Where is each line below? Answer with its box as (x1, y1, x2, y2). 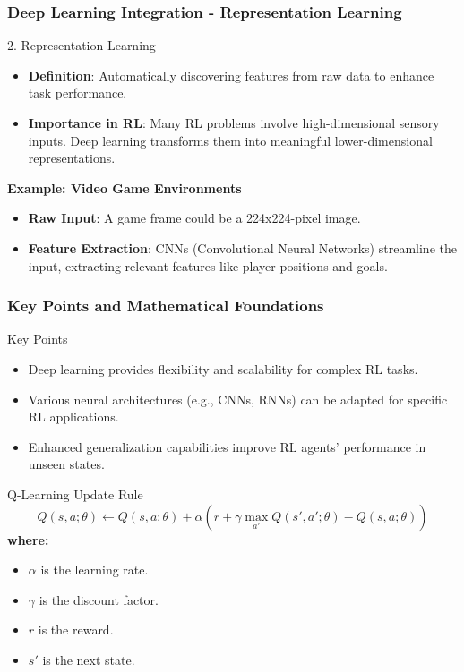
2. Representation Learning (7, 36, 156, 55)
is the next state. (42, 650, 135, 668)
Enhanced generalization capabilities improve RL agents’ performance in (28, 437, 426, 455)
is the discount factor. (39, 590, 159, 608)
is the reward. (38, 620, 114, 639)
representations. (28, 149, 116, 167)
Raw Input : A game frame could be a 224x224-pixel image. (28, 208, 361, 227)
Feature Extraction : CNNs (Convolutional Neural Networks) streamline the (28, 238, 457, 257)
